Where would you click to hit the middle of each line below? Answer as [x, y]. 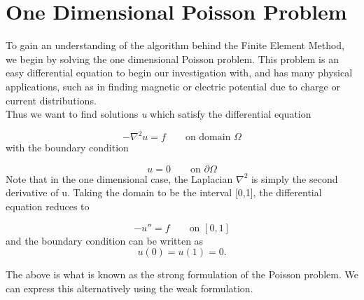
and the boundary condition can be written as [105, 240]
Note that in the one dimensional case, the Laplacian [119, 178]
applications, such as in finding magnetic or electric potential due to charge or [173, 86]
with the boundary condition [67, 148]
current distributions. [51, 100]
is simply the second [294, 178]
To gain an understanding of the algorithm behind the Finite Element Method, [175, 45]
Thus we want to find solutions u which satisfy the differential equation [159, 114]
